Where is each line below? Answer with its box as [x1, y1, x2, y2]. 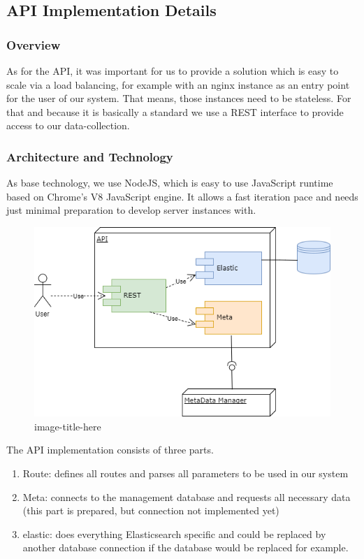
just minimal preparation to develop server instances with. [6, 203, 256, 217]
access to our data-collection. [6, 118, 130, 133]
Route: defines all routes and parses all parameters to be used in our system [22, 465, 349, 480]
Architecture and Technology [6, 147, 173, 165]
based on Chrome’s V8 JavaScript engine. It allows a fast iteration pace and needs [6, 189, 358, 203]
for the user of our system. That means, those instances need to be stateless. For [6, 91, 351, 106]
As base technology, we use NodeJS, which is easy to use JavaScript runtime [6, 175, 333, 190]
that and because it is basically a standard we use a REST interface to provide [6, 104, 344, 119]
